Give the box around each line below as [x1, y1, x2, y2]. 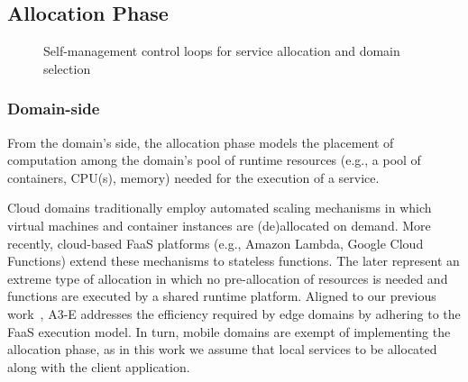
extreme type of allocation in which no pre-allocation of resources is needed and [7, 268, 448, 287]
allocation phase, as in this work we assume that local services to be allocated [7, 340, 437, 359]
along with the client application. [7, 357, 190, 376]
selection [43, 59, 91, 77]
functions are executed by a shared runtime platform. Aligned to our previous [7, 286, 436, 305]
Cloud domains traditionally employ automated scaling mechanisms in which [7, 198, 432, 217]
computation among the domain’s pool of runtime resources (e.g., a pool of [7, 150, 421, 169]
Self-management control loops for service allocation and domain [43, 41, 400, 60]
